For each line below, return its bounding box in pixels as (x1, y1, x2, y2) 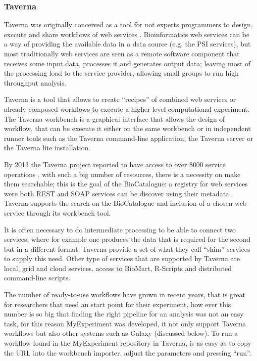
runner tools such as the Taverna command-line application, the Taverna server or (4, 133, 254, 143)
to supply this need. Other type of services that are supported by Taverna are (4, 253, 240, 264)
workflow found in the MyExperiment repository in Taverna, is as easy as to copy (4, 338, 252, 348)
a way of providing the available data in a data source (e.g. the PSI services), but (4, 39, 251, 49)
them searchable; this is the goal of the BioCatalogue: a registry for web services (4, 179, 248, 189)
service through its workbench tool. (4, 207, 111, 218)
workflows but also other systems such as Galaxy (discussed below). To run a (4, 328, 238, 338)
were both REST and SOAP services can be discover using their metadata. (4, 188, 231, 198)
